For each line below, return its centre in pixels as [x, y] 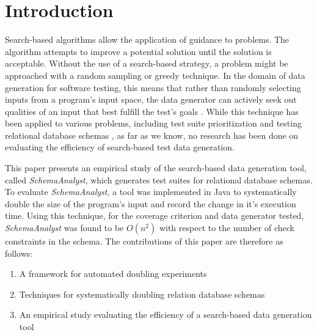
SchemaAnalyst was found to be [64, 228]
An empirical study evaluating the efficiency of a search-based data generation [166, 315]
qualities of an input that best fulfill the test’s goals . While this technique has [152, 111]
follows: [19, 253]
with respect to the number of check [227, 228]
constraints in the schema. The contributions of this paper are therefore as [144, 241]
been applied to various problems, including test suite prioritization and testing [153, 123]
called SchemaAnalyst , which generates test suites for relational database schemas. [159, 179]
